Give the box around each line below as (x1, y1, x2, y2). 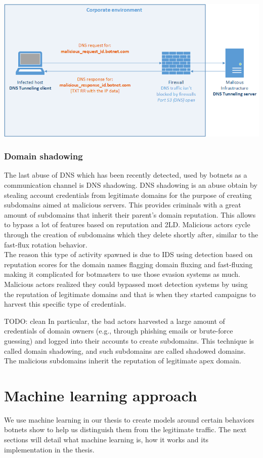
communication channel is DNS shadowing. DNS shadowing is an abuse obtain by (4, 180, 257, 190)
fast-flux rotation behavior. (4, 239, 87, 249)
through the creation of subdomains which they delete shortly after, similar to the (4, 229, 258, 240)
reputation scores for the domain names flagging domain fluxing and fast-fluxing (4, 259, 253, 269)
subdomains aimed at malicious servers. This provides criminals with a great (4, 199, 241, 210)
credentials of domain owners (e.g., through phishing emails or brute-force (4, 325, 233, 336)
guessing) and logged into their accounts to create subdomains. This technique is (4, 335, 254, 346)
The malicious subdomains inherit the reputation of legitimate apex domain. (4, 355, 241, 366)
